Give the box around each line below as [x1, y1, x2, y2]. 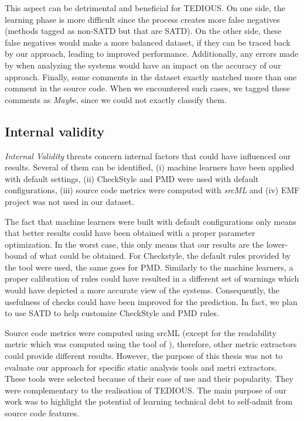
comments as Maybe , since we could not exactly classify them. [5, 93, 227, 105]
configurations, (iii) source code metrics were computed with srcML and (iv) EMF [5, 184, 300, 196]
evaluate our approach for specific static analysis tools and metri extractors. [5, 361, 277, 373]
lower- [266, 238, 288, 250]
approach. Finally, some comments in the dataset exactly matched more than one [5, 70, 297, 83]
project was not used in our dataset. [5, 195, 134, 207]
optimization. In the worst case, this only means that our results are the [5, 238, 264, 250]
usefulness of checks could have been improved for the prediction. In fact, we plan [5, 295, 298, 307]
